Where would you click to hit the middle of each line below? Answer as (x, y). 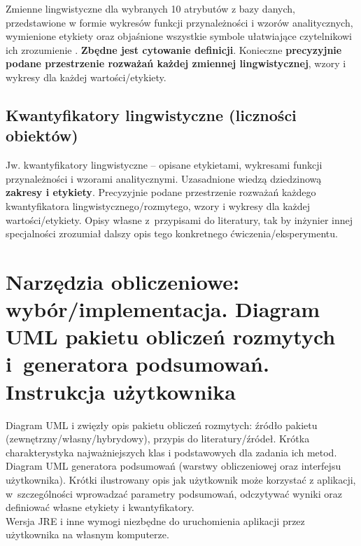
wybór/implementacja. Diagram (163, 309)
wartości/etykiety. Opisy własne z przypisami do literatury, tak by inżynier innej (179, 219)
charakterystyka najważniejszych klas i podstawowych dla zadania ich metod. (171, 452)
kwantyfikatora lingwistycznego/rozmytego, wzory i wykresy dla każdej (158, 205)
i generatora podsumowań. (137, 364)
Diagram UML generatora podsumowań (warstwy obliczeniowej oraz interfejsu (174, 466)
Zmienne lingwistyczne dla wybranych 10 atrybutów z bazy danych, (150, 8)
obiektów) (42, 135)
